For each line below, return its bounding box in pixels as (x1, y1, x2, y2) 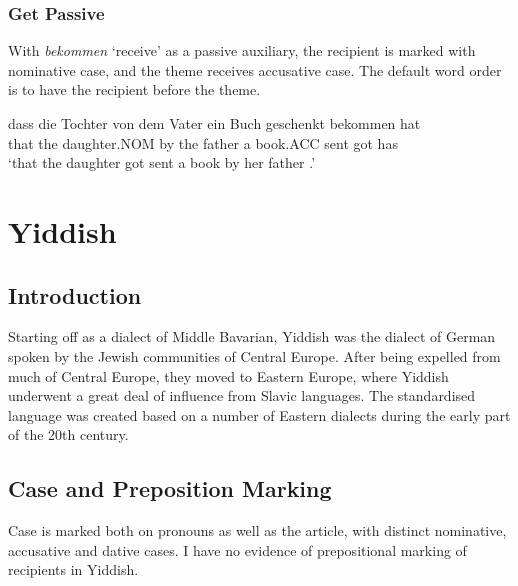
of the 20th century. (8, 424, 129, 445)
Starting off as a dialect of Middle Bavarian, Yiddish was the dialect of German (8, 326, 496, 347)
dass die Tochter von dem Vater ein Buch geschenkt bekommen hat (8, 113, 421, 133)
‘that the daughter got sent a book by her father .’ (8, 152, 316, 173)
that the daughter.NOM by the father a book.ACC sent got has (8, 132, 398, 153)
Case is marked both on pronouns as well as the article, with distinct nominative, (8, 520, 507, 541)
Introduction (8, 279, 142, 310)
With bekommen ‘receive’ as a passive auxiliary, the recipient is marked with (8, 40, 476, 61)
